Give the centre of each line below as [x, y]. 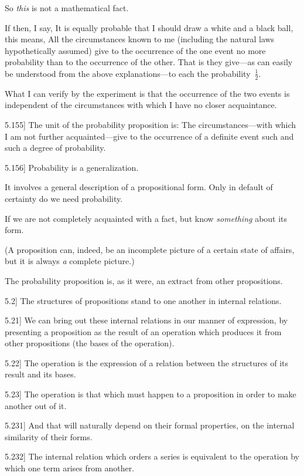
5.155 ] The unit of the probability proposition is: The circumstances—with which [151, 124]
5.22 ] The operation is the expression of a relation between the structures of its [147, 362]
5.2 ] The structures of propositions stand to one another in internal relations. [143, 300]
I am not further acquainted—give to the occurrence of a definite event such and [149, 136]
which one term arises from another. [70, 468]
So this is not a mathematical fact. [67, 8]
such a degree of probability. [55, 148]
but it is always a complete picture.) [70, 261]
